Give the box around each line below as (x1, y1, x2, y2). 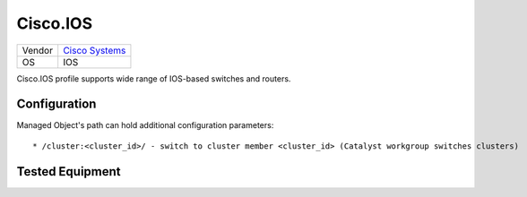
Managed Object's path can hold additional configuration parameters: (16, 120, 274, 131)
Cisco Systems (63, 44, 126, 56)
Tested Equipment (16, 164, 121, 179)
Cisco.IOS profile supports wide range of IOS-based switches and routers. (16, 73, 291, 84)
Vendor (22, 44, 54, 56)
